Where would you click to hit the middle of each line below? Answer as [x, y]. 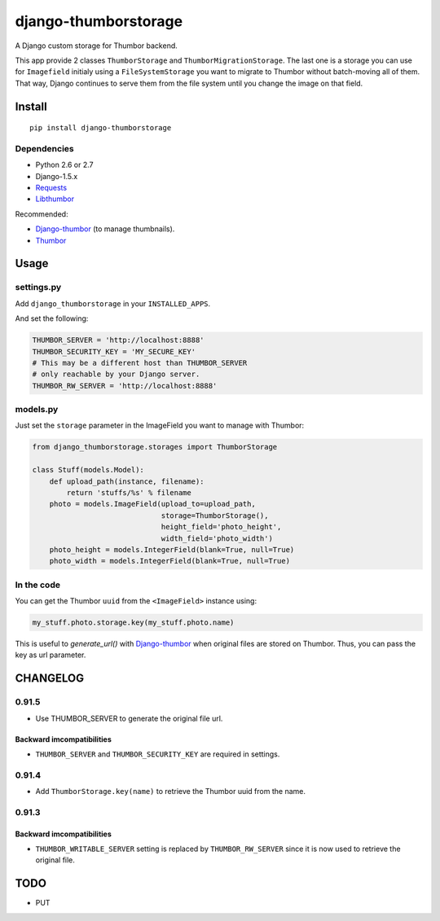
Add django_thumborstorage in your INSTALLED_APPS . [113, 303]
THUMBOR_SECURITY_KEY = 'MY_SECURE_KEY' [114, 351]
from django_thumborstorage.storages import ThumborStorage [155, 447]
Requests [51, 188]
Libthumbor [55, 199]
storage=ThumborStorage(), [215, 515]
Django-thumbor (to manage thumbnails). [105, 229]
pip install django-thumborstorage [101, 128]
